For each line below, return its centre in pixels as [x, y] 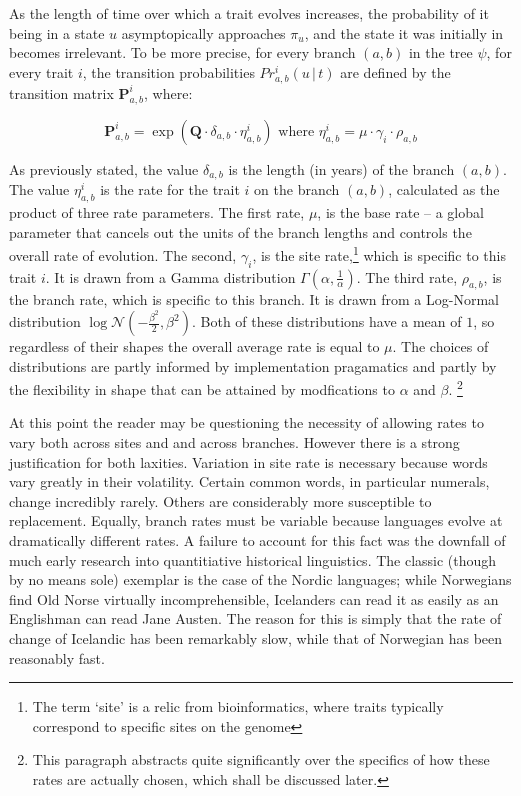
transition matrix [61, 92]
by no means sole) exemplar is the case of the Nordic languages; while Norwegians [260, 579]
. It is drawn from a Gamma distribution [170, 276]
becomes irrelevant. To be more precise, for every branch [182, 52]
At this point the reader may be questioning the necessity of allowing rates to [246, 422]
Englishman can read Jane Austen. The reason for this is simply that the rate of [255, 618]
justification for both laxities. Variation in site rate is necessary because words [248, 461]
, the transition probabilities [168, 71]
